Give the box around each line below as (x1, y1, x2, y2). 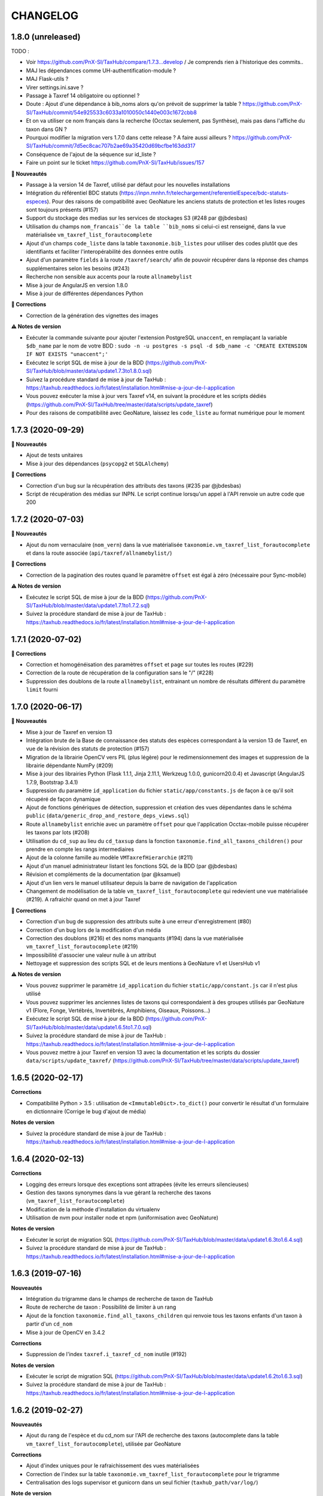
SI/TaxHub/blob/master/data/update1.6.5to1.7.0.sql (26, 1023, 150, 1030)
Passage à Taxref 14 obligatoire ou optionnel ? (26, 92, 140, 99)
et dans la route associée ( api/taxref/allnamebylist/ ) (26, 549, 172, 557)
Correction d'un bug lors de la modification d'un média (26, 926, 161, 934)
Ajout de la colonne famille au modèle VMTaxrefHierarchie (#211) (26, 854, 193, 861)
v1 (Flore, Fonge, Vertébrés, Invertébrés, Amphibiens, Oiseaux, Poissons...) (26, 1007, 211, 1014)
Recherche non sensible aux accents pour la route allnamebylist (26, 273, 193, 281)
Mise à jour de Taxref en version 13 (26, 728, 113, 735)
